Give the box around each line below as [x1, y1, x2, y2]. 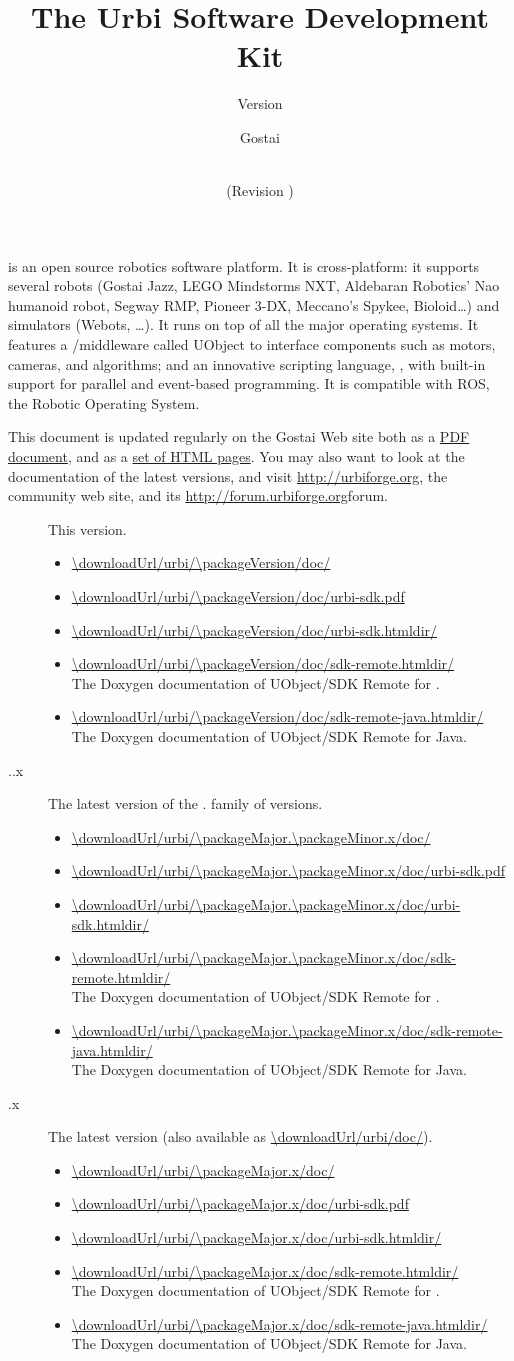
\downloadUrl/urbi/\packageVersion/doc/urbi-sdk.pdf [71, 586, 405, 606]
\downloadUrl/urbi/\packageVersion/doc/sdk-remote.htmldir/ [71, 653, 455, 674]
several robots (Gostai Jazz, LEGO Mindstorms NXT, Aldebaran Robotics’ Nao [8, 275, 500, 296]
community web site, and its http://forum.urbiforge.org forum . [8, 485, 388, 506]
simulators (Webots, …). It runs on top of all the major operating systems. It [8, 314, 479, 335]
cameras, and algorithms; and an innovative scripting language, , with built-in [8, 353, 486, 374]
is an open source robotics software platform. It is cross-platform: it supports [8, 255, 480, 276]
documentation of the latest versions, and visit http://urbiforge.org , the [8, 465, 448, 486]
